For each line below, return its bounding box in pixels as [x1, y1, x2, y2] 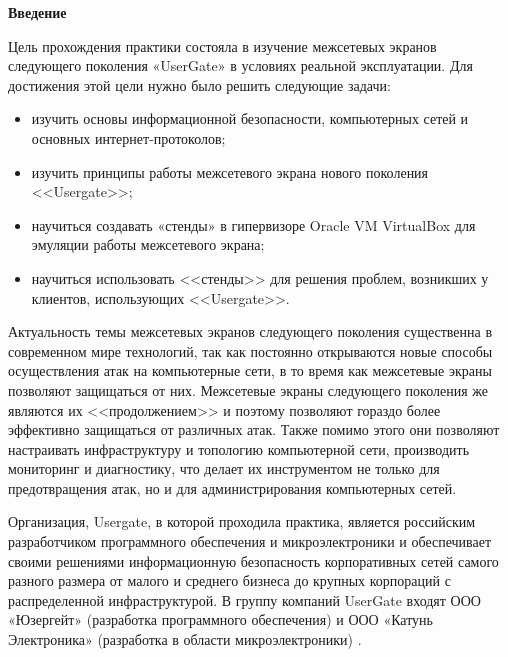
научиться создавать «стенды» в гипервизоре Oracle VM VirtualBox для [31, 214, 476, 235]
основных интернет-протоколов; [31, 127, 226, 148]
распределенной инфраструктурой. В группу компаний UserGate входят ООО [8, 589, 481, 610]
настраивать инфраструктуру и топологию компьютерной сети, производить [8, 438, 470, 459]
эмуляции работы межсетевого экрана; [31, 234, 265, 255]
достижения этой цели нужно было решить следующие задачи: [8, 74, 391, 95]
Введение [8, 2, 67, 22]
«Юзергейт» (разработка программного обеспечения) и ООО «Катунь [8, 609, 433, 630]
